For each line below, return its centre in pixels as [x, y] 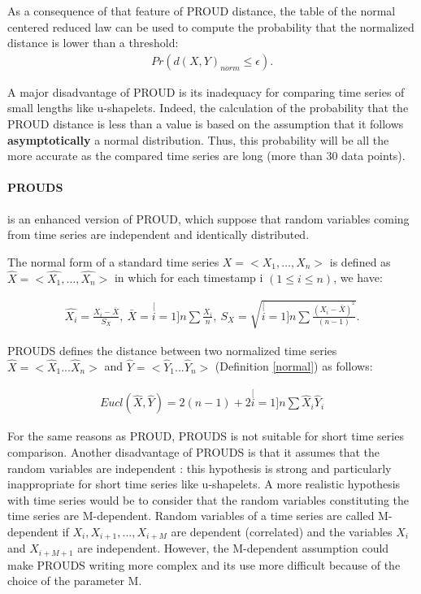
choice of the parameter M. [75, 581]
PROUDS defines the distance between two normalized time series [172, 350]
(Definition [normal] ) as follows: [294, 366]
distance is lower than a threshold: [93, 43]
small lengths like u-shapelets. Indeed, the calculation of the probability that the [208, 108]
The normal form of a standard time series [113, 261]
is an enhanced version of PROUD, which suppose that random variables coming [208, 218]
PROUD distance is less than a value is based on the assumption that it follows [206, 124]
